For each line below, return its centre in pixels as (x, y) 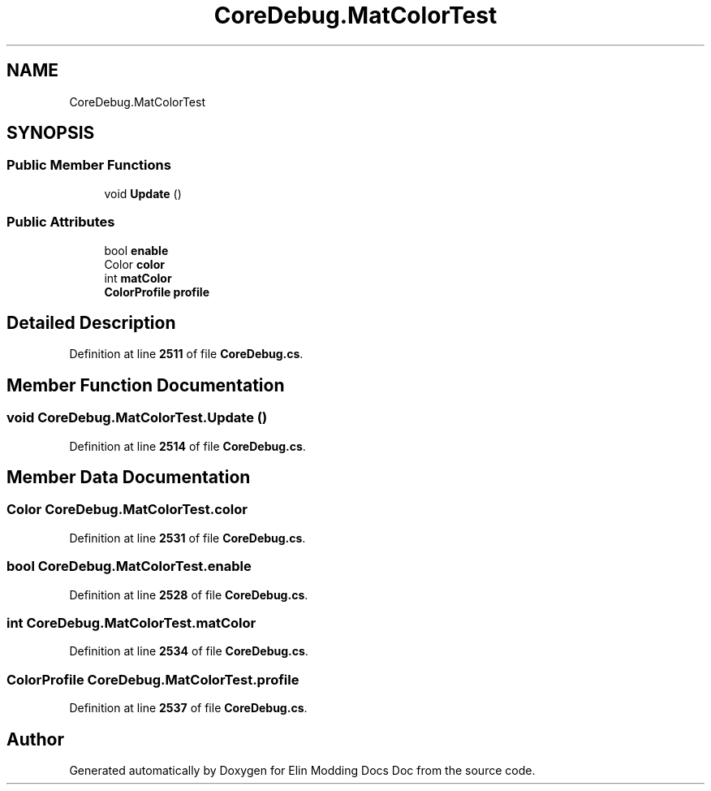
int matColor (138, 278)
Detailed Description (91, 322)
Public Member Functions (89, 165)
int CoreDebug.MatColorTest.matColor (131, 622)
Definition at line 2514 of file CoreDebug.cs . (187, 446)
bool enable (136, 250)
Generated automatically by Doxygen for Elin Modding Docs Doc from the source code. (302, 770)
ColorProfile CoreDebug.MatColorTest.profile (153, 679)
